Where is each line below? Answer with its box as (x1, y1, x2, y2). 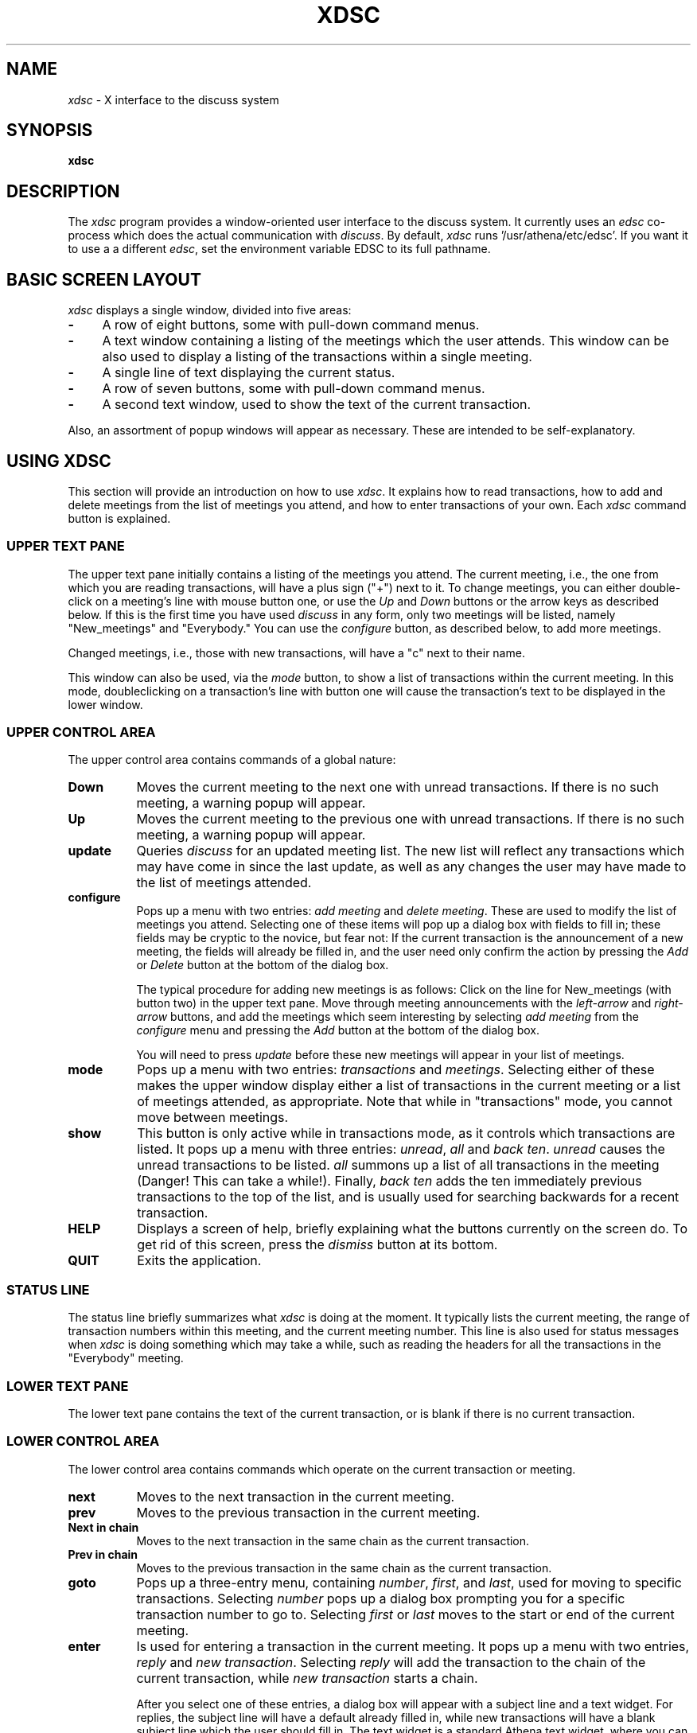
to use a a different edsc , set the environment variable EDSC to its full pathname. (68, 242, 491, 256)
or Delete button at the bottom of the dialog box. (136, 958, 389, 972)
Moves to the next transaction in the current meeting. (136, 1488, 455, 1505)
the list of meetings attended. (136, 874, 312, 891)
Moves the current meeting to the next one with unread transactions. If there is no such (136, 779, 659, 796)
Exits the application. (137, 1252, 262, 1269)
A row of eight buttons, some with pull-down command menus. (102, 317, 480, 333)
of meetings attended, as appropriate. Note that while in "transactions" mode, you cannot (137, 1093, 672, 1110)
